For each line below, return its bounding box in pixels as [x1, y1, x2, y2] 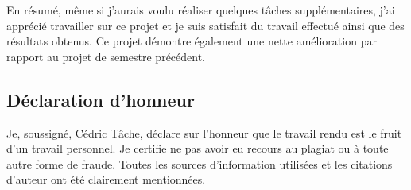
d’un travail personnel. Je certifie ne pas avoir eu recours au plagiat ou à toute [6, 140, 389, 157]
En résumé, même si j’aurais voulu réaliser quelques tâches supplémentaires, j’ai [6, 2, 395, 17]
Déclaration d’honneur [6, 87, 195, 111]
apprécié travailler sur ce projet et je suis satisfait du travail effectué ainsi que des [6, 17, 405, 33]
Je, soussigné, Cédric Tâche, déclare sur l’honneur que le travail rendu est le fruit [6, 124, 402, 141]
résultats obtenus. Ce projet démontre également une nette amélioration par [6, 33, 377, 49]
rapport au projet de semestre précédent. [6, 48, 206, 64]
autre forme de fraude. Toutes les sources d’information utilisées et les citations [6, 155, 393, 172]
